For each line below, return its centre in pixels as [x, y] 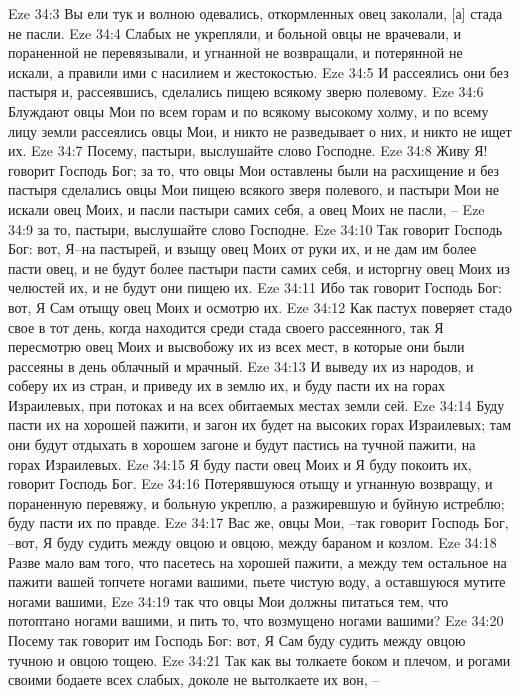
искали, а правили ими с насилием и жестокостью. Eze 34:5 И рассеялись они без [258, 71]
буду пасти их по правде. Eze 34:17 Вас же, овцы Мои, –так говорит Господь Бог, [258, 522]
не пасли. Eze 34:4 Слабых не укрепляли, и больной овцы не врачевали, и [235, 32]
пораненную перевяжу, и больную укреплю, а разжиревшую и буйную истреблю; [256, 502]
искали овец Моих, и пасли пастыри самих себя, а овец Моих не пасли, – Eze [246, 208]
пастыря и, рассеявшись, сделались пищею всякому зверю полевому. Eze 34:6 [246, 91]
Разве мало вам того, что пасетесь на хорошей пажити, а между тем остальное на [257, 561]
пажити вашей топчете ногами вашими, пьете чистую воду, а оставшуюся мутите [257, 581]
